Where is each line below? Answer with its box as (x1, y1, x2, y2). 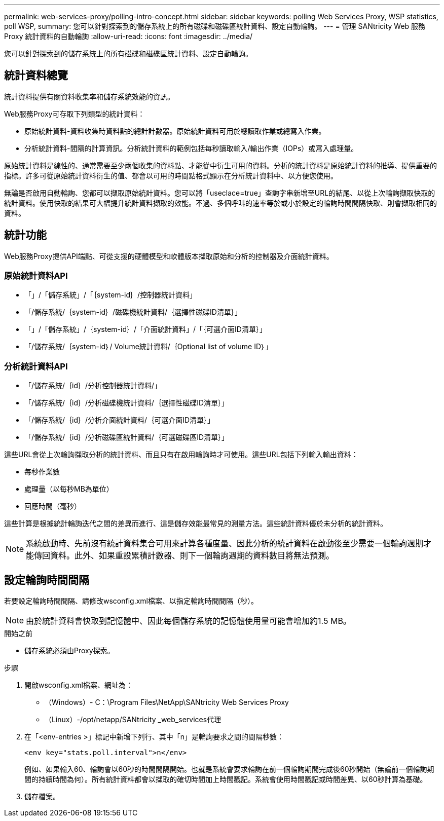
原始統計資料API (4, 271, 68, 281)
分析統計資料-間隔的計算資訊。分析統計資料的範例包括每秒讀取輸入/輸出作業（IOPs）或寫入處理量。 (24, 143, 358, 153)
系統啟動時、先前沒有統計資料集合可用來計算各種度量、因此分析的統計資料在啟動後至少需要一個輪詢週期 (26, 538, 424, 549)
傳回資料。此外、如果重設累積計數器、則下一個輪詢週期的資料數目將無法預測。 (34, 550, 335, 561)
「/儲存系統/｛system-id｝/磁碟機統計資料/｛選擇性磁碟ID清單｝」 (24, 308, 242, 317)
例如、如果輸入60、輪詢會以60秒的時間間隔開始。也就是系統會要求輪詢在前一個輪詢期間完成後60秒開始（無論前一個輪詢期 (24, 765, 434, 774)
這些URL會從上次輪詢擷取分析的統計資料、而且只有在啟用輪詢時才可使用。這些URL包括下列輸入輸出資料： (4, 450, 358, 459)
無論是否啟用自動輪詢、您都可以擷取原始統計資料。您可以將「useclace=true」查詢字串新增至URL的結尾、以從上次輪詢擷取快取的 (4, 188, 435, 197)
